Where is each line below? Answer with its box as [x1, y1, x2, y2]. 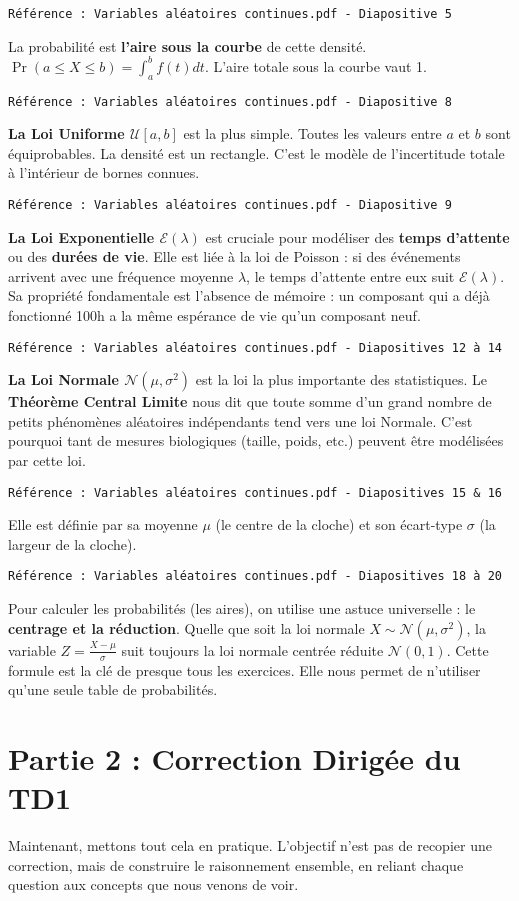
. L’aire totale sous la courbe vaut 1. [204, 55, 428, 76]
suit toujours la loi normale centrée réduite [121, 639, 384, 660]
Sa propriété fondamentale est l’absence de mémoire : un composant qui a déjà [8, 285, 490, 306]
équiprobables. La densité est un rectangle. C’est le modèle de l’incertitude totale [8, 142, 505, 163]
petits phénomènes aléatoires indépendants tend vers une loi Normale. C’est [8, 410, 473, 431]
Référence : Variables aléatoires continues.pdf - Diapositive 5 [8, 7, 452, 21]
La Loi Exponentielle [8, 226, 155, 247]
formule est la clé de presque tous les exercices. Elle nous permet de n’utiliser [8, 659, 481, 680]
